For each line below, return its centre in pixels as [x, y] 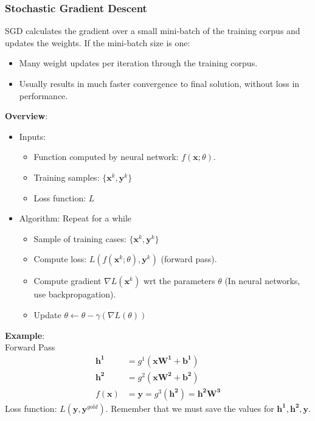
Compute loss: [60, 259]
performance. [43, 95]
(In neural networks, [262, 281]
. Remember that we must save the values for [190, 408]
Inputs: [33, 136]
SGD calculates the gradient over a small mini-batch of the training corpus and [153, 31]
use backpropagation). [75, 294]
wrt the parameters [179, 281]
